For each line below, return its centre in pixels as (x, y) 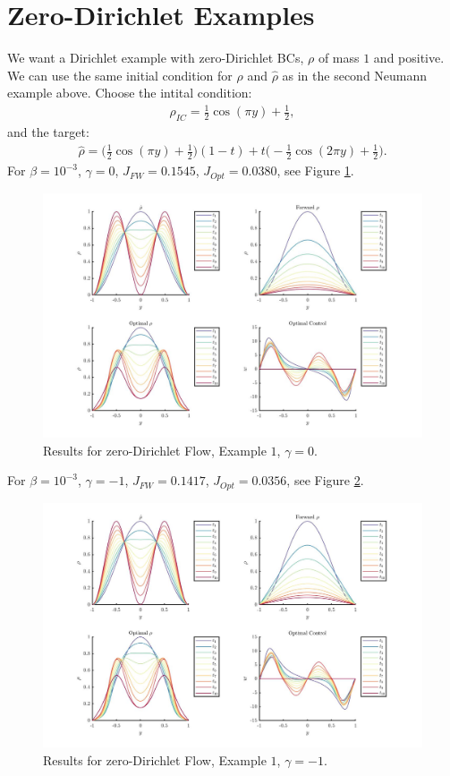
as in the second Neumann (355, 75)
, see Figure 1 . (315, 171)
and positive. (409, 58)
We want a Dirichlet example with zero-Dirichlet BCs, (156, 58)
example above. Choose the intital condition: (130, 93)
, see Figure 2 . (325, 480)
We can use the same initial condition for (120, 75)
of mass (339, 58)
